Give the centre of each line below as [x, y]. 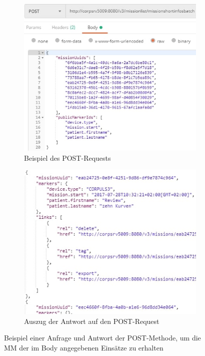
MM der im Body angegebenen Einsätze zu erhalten [84, 347]
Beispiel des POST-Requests [67, 157]
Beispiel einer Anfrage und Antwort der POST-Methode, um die [102, 338]
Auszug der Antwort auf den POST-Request [92, 321]
